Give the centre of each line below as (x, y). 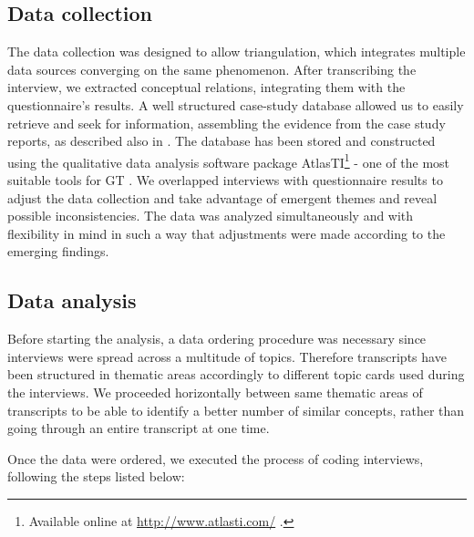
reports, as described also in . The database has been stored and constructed (222, 141)
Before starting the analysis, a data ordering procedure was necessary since (217, 339)
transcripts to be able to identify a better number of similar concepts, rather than (236, 410)
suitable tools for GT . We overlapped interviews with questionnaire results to (225, 180)
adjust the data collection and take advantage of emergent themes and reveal (222, 197)
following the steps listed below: (96, 476)
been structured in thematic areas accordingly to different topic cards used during (236, 374)
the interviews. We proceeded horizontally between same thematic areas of (215, 392)
